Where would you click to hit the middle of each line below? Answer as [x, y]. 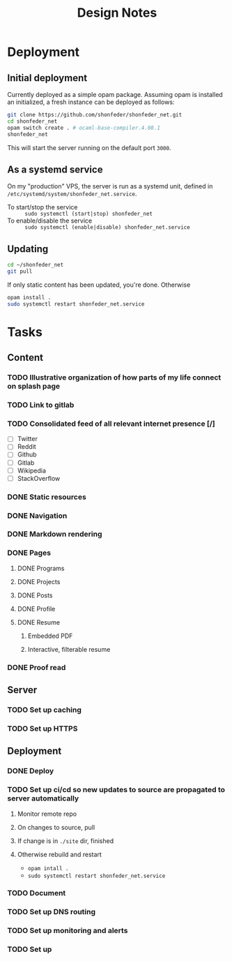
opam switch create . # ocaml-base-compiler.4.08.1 [84, 128]
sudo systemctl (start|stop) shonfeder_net [89, 214]
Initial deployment [47, 78]
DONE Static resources [47, 497]
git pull [20, 271]
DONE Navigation [37, 516]
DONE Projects [39, 581]
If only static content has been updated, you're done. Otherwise [99, 285]
